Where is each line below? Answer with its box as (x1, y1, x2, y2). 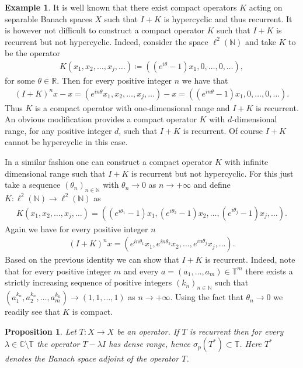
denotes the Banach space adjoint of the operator (5, 352, 179, 364)
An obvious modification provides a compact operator (5, 113, 197, 125)
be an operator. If (117, 325, 179, 337)
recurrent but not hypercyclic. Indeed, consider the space (5, 35, 208, 47)
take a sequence (5, 178, 61, 191)
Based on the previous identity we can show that (5, 253, 179, 266)
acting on (249, 1, 283, 13)
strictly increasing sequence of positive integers (5, 276, 172, 288)
